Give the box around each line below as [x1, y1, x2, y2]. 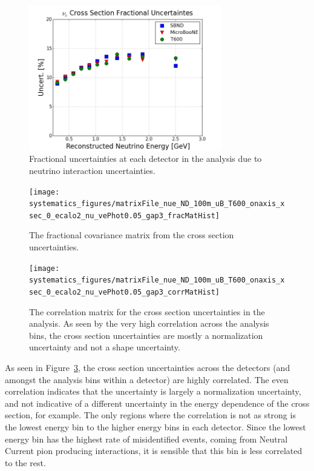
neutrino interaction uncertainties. [29, 164, 155, 176]
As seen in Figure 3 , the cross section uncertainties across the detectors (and [5, 361, 290, 373]
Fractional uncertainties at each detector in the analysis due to [29, 152, 262, 165]
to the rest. [5, 456, 46, 469]
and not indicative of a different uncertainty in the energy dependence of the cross [5, 396, 310, 409]
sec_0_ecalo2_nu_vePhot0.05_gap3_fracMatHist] [29, 211, 220, 220]
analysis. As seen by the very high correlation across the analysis [29, 317, 269, 330]
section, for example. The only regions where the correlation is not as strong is [5, 409, 296, 421]
